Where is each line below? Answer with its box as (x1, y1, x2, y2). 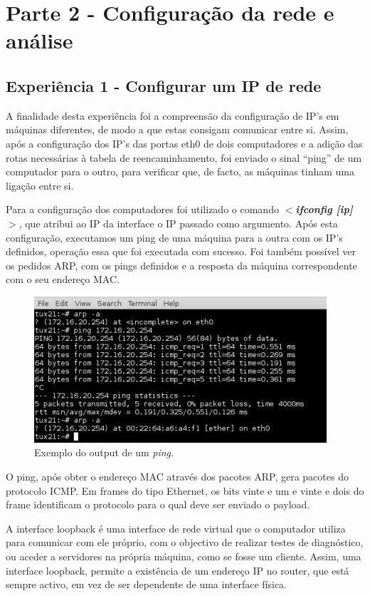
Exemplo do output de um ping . (34, 445, 174, 460)
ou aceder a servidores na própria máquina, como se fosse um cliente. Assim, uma (6, 549, 361, 564)
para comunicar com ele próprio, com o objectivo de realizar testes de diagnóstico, (6, 535, 364, 550)
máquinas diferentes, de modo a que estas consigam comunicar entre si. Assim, (6, 122, 349, 137)
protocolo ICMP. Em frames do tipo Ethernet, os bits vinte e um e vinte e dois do (6, 483, 364, 498)
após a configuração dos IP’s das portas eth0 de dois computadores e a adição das (6, 135, 363, 150)
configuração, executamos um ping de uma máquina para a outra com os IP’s (6, 230, 343, 245)
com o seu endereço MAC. (6, 272, 120, 287)
